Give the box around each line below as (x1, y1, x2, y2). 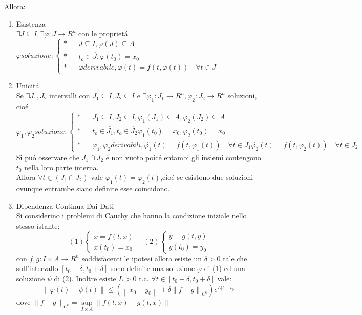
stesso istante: (16, 220, 60, 231)
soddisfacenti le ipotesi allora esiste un (81, 253, 202, 263)
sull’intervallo (16, 263, 58, 274)
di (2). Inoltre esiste (54, 273, 116, 283)
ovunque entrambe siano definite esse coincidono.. (16, 183, 172, 193)
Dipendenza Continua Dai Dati (16, 200, 114, 211)
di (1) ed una (204, 263, 245, 274)
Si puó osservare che (16, 151, 79, 162)
